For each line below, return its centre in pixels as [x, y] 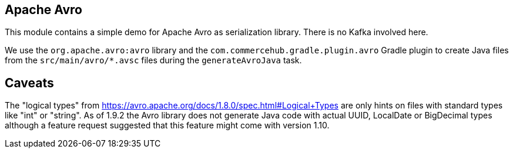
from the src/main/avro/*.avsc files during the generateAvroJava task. [153, 60]
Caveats [29, 83]
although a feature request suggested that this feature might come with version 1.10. [167, 125]
